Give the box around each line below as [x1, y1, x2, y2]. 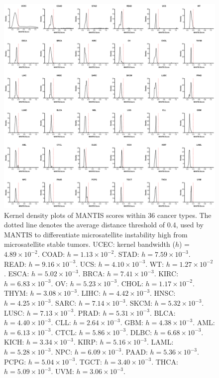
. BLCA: [149, 307, 176, 318]
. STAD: [114, 249, 139, 259]
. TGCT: [75, 356, 103, 367]
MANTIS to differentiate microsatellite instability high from [4, 229, 188, 239]
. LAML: [147, 337, 174, 347]
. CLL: [51, 317, 71, 328]
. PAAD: [121, 347, 148, 357]
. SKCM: [125, 298, 153, 308]
